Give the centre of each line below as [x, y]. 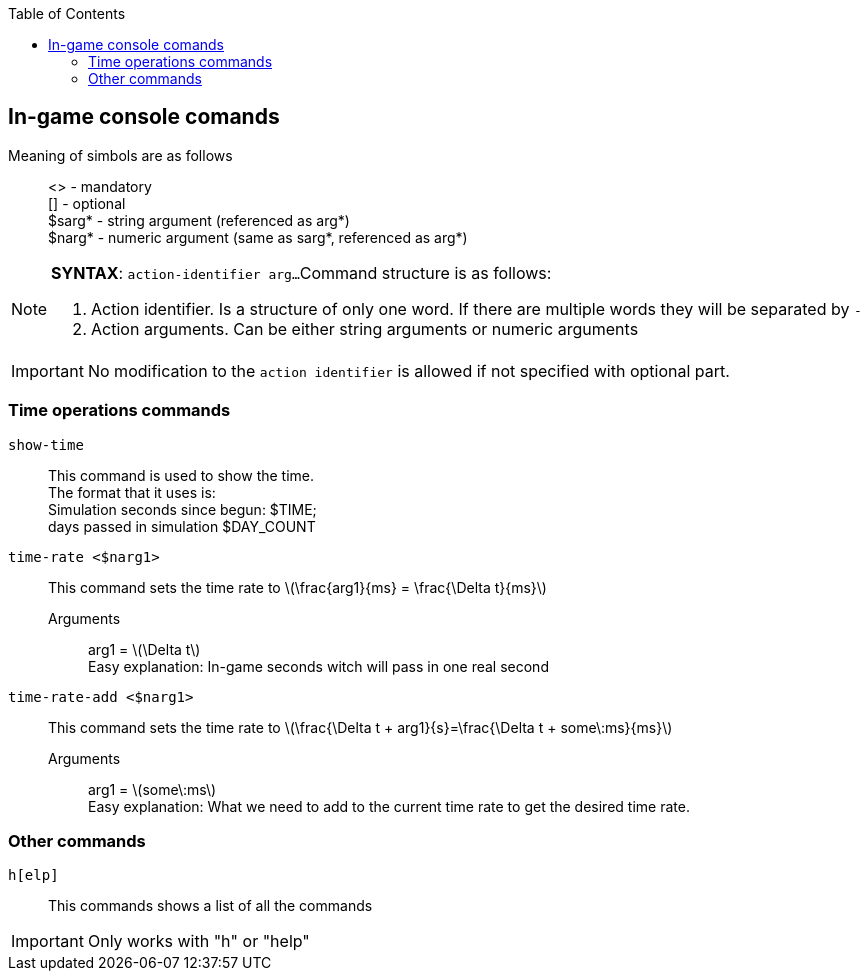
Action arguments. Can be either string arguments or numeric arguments [365, 328]
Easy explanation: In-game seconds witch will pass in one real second [318, 666]
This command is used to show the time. [181, 475]
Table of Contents [67, 13]
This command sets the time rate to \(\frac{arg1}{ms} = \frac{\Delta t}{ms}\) [297, 587]
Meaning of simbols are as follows [120, 155]
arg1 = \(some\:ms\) [152, 789]
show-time [46, 444]
